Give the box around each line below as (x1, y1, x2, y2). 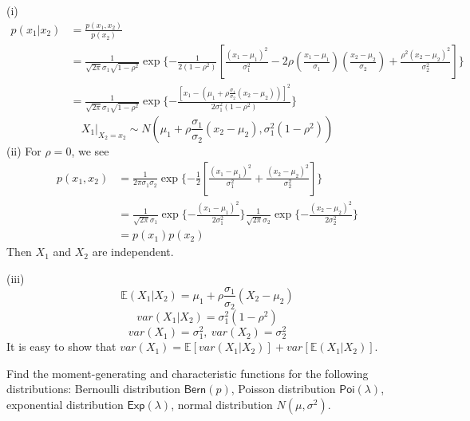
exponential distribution (6, 396, 124, 413)
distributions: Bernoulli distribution (6, 380, 181, 397)
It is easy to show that (6, 338, 117, 355)
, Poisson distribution (231, 380, 336, 397)
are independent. (92, 243, 174, 260)
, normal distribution (171, 396, 273, 413)
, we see (71, 142, 109, 159)
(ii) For (6, 142, 41, 159)
